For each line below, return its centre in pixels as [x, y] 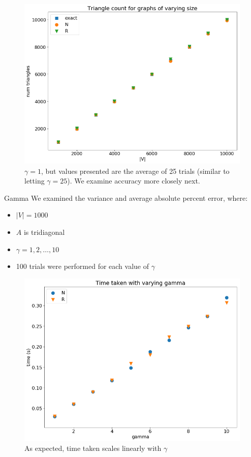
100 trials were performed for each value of [82, 266]
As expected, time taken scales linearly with [93, 448]
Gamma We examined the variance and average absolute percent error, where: [126, 197]
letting [35, 181]
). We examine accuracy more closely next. [134, 181]
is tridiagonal [44, 232]
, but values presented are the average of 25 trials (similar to [135, 171]
